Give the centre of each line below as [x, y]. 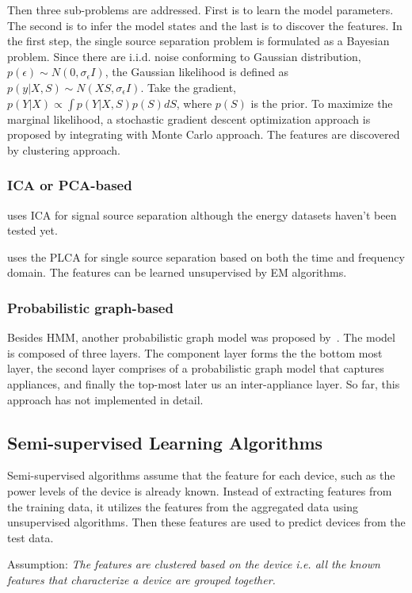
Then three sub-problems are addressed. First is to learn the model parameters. [200, 10]
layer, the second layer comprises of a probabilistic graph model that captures [196, 368]
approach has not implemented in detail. [105, 399]
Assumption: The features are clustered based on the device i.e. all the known [194, 564]
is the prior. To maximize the [322, 103]
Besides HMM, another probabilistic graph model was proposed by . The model [201, 337]
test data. [31, 537]
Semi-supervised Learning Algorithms [165, 442]
